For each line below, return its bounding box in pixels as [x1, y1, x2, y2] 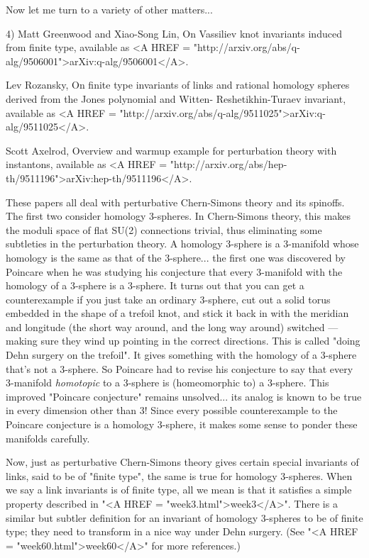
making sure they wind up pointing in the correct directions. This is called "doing [6, 333, 360, 348]
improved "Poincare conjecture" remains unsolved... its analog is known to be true [6, 389, 362, 403]
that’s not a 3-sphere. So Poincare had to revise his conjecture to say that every [6, 361, 353, 376]
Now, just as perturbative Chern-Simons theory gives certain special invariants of [6, 454, 359, 469]
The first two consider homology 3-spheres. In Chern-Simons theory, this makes [6, 208, 351, 223]
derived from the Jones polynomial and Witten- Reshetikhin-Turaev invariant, [6, 91, 346, 106]
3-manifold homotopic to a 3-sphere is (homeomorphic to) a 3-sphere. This [6, 375, 329, 390]
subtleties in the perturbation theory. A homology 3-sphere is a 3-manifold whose [6, 236, 359, 251]
